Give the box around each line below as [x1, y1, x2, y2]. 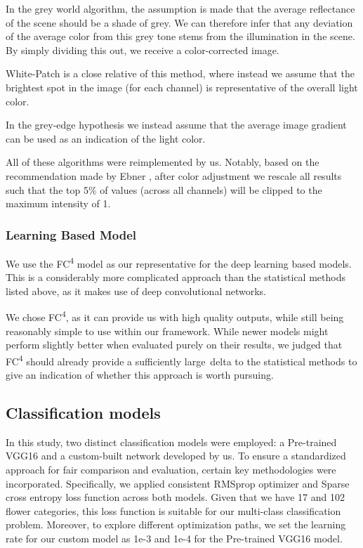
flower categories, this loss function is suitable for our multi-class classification [6, 503, 341, 518]
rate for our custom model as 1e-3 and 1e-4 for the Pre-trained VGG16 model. [6, 531, 343, 546]
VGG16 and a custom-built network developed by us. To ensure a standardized [6, 448, 346, 463]
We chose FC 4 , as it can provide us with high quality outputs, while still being [6, 308, 344, 325]
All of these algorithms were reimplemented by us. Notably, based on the [6, 155, 319, 169]
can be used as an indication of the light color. [6, 131, 206, 145]
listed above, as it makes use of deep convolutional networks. [6, 283, 266, 298]
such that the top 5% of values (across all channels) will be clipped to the [6, 182, 322, 197]
